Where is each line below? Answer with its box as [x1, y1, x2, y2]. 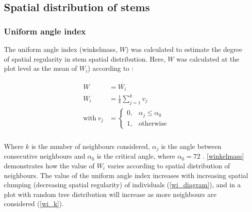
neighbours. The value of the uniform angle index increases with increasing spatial [4, 170, 249, 180]
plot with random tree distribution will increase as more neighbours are [4, 189, 217, 199]
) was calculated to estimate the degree [126, 44, 242, 54]
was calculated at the [176, 53, 239, 64]
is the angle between [161, 141, 221, 151]
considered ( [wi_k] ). [4, 198, 64, 209]
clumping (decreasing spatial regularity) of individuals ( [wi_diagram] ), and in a [4, 179, 241, 190]
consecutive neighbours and [4, 151, 85, 161]
